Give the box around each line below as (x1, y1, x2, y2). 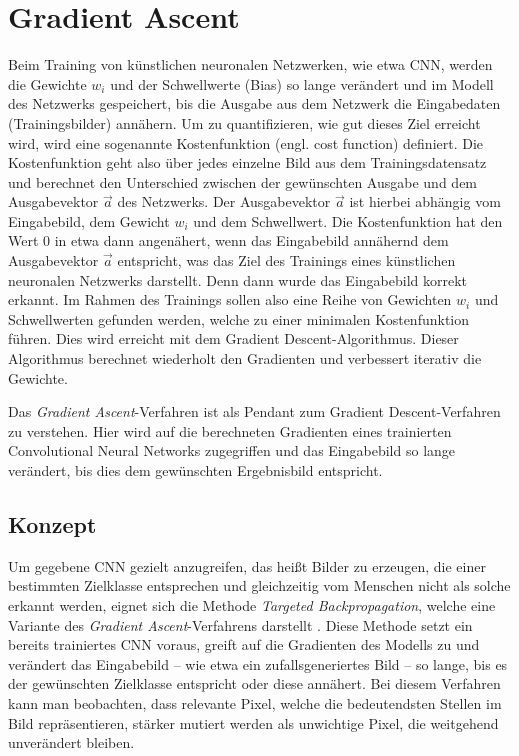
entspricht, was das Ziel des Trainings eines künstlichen (117, 250, 456, 271)
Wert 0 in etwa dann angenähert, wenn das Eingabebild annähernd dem (8, 230, 449, 251)
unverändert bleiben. (8, 732, 135, 753)
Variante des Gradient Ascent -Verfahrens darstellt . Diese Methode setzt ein (8, 614, 473, 635)
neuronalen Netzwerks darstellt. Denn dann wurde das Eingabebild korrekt (8, 269, 468, 290)
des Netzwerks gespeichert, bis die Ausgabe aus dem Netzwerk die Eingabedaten (8, 93, 501, 114)
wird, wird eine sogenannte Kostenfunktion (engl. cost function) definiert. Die (8, 132, 484, 153)
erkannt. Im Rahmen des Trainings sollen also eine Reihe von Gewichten (8, 289, 452, 310)
